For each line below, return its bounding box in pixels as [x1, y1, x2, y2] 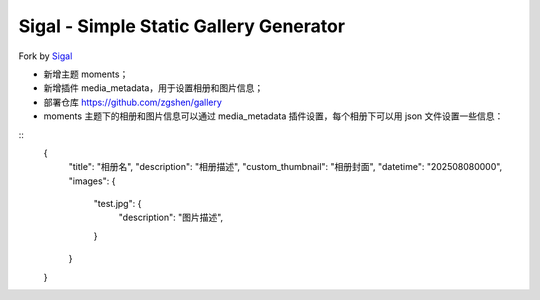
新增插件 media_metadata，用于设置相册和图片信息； [43, 82, 264, 94]
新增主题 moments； [43, 68, 129, 80]
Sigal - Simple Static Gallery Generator [18, 15, 345, 37]
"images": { [68, 175, 116, 187]
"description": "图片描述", [118, 211, 224, 224]
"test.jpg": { [93, 198, 142, 210]
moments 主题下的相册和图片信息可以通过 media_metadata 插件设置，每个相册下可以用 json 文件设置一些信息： [43, 110, 504, 122]
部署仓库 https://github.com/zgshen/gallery [43, 96, 222, 108]
